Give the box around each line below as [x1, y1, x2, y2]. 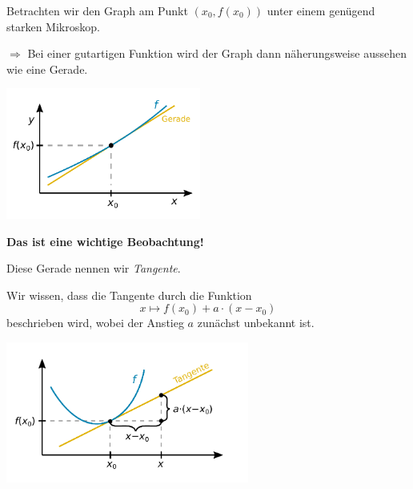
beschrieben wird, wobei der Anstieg [6, 314, 184, 331]
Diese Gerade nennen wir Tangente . [6, 260, 181, 277]
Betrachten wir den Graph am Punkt [6, 2, 188, 18]
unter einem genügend [267, 2, 375, 18]
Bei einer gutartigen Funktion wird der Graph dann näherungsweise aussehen [27, 45, 407, 62]
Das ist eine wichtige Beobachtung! [6, 232, 204, 249]
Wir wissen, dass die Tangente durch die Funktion [6, 286, 252, 303]
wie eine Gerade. [6, 60, 88, 77]
